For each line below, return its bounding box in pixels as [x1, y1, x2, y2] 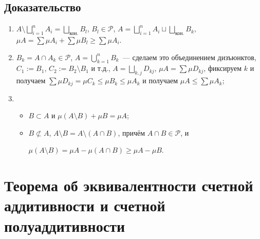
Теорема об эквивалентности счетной [4, 175, 253, 196]
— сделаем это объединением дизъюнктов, [122, 51, 256, 62]
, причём [118, 127, 145, 138]
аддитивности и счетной [4, 195, 165, 216]
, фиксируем [203, 63, 242, 73]
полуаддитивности [4, 215, 125, 236]
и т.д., [91, 63, 110, 73]
